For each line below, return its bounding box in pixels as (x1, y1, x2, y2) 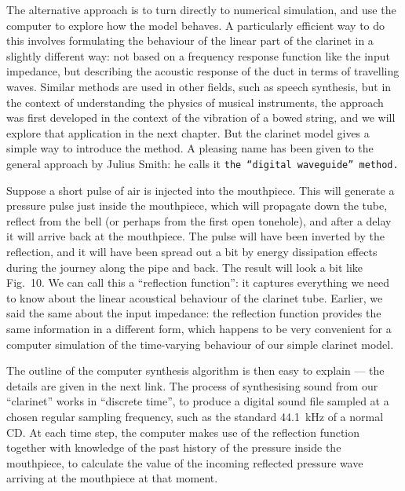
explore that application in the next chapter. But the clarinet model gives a (6, 124, 370, 141)
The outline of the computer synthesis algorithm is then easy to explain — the (6, 362, 385, 379)
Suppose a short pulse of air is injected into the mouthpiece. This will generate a (6, 181, 395, 198)
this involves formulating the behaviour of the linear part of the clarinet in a (6, 32, 374, 49)
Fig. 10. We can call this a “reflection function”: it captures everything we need (6, 274, 390, 291)
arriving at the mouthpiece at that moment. (6, 470, 218, 486)
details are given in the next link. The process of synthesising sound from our (6, 377, 378, 394)
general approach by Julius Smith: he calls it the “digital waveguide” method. (6, 155, 399, 171)
